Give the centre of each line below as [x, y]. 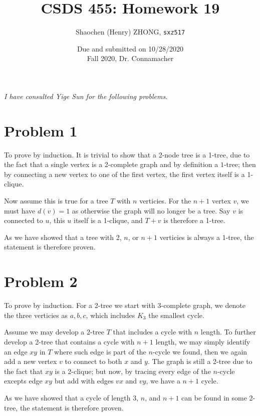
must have [20, 210]
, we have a [163, 381]
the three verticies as [36, 315]
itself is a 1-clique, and [108, 220]
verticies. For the [165, 201]
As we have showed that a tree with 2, [63, 237]
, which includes [110, 315]
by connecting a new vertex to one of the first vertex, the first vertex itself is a [124, 174]
